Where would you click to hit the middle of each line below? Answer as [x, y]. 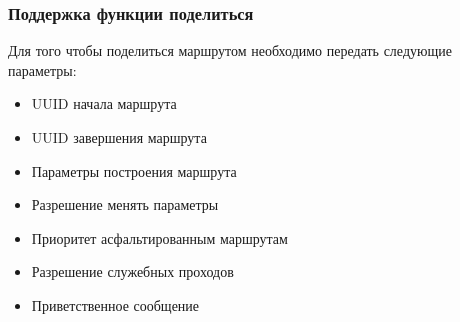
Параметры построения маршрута [134, 170]
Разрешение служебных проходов [132, 271]
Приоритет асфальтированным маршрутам [159, 237]
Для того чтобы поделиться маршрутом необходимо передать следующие [230, 50]
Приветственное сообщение [115, 304]
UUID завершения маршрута [119, 137]
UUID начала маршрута [104, 103]
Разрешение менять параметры [125, 204]
